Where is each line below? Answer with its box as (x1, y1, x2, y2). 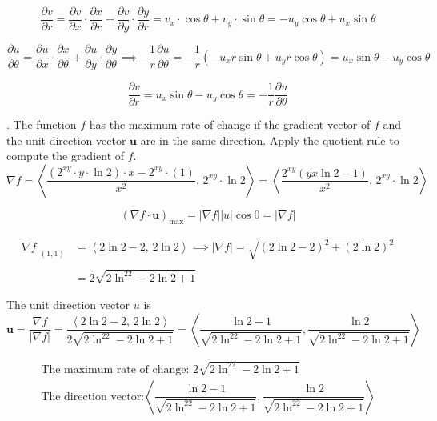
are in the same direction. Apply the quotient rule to (140, 131, 399, 148)
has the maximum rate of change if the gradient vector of (89, 116, 371, 133)
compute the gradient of (6, 147, 125, 164)
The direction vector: (41, 391, 145, 403)
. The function (6, 116, 77, 133)
